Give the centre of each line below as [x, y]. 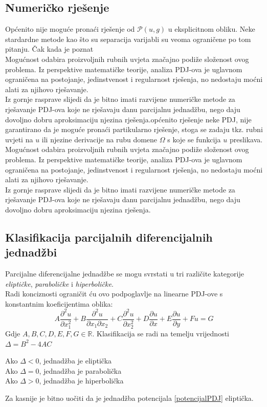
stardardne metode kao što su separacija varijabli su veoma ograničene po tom [128, 39]
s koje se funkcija [194, 139]
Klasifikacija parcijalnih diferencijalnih [109, 237]
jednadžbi [31, 252]
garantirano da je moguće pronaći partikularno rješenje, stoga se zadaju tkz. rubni [134, 129]
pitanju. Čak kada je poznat [49, 49]
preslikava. [246, 139]
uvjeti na [19, 139]
